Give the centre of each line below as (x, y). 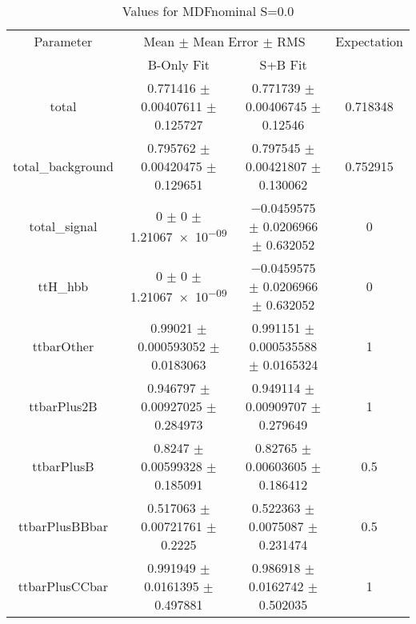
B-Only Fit (179, 64)
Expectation (369, 41)
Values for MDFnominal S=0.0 (208, 11)
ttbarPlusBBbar (63, 526)
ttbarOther (63, 346)
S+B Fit (283, 64)
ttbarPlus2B (63, 406)
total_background (63, 166)
